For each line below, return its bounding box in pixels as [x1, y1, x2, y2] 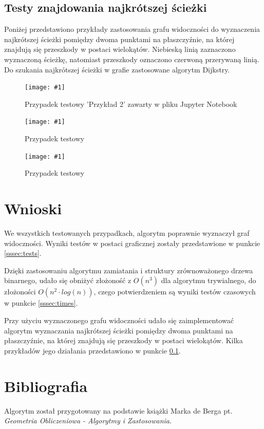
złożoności [4, 286, 36, 297]
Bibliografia [4, 375, 88, 396]
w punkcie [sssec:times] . [4, 297, 78, 308]
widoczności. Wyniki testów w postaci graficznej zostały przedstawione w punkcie [4, 237, 260, 248]
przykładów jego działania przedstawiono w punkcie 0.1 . [4, 345, 181, 356]
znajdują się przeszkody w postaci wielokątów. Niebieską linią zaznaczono [4, 44, 236, 54]
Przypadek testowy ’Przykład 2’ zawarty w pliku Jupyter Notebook [25, 98, 237, 109]
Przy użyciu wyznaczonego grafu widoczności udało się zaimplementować [4, 315, 234, 326]
